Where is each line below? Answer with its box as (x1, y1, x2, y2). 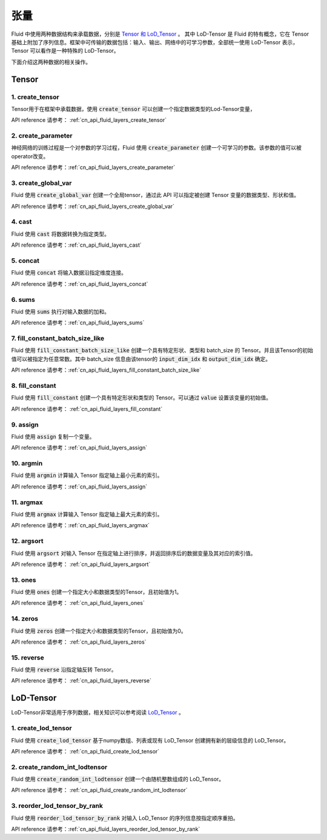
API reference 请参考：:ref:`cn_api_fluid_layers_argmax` (11, 522, 150, 529)
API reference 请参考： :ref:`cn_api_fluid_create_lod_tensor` (11, 747, 160, 755)
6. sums (11, 295, 36, 304)
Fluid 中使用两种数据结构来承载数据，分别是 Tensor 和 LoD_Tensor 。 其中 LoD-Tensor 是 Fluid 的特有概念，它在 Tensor (11, 30, 309, 38)
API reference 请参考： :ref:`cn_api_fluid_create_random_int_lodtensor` (11, 787, 188, 794)
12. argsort (11, 537, 44, 545)
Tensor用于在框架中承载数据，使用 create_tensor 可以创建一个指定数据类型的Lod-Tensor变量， (11, 105, 256, 112)
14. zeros (11, 615, 39, 623)
